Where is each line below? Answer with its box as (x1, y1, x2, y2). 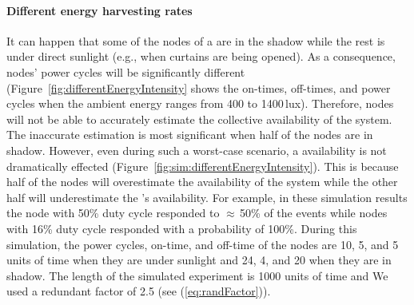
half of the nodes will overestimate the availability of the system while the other (6, 173, 398, 190)
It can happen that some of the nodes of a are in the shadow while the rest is (6, 32, 385, 49)
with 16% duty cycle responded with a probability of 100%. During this (6, 220, 357, 236)
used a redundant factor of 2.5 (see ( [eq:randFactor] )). (6, 283, 271, 299)
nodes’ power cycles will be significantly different (6, 63, 245, 80)
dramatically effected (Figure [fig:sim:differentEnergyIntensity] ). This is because (6, 157, 399, 174)
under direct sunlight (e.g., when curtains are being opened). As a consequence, (6, 48, 396, 65)
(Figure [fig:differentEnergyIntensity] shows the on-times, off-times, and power (6, 79, 391, 96)
